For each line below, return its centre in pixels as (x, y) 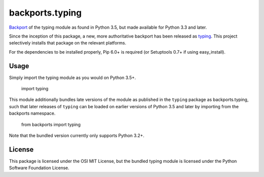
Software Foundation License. (39, 168)
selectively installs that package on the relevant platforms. (68, 43)
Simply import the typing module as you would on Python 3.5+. (73, 78)
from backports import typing (51, 124)
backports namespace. (32, 113)
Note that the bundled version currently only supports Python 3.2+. (77, 135)
